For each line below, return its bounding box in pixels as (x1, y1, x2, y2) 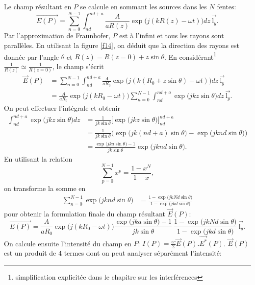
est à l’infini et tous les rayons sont (119, 30, 224, 41)
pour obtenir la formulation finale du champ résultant (4, 208, 165, 218)
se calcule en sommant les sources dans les (80, 1, 207, 11)
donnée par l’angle (4, 51, 59, 62)
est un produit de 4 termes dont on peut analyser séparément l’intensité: (4, 248, 222, 258)
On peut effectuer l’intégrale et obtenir (4, 103, 120, 113)
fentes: (217, 1, 236, 11)
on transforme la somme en (4, 183, 86, 193)
